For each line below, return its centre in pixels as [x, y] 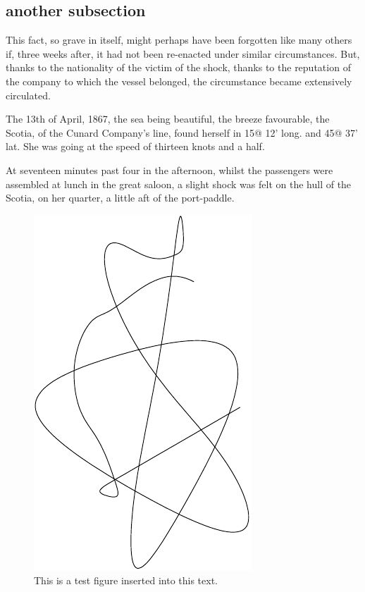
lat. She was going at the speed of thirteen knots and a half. [135, 146]
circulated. [28, 95]
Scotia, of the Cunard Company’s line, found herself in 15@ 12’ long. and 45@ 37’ [182, 132]
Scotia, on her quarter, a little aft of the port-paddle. [120, 198]
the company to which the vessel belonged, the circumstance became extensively [179, 81]
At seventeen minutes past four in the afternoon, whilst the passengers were [169, 169]
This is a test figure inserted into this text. [126, 580]
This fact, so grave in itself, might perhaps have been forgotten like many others [179, 40]
